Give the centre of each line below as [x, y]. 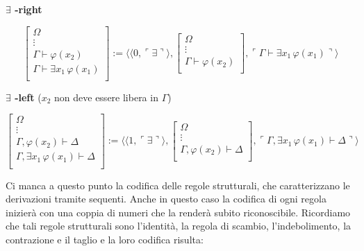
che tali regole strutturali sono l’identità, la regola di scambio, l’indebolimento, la [179, 226]
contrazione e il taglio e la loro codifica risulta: [105, 239]
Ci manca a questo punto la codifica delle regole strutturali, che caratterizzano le [178, 185]
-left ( [28, 97]
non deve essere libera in [106, 97]
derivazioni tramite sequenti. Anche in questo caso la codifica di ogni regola [166, 199]
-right [28, 9]
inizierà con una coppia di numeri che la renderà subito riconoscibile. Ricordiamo [178, 212]
